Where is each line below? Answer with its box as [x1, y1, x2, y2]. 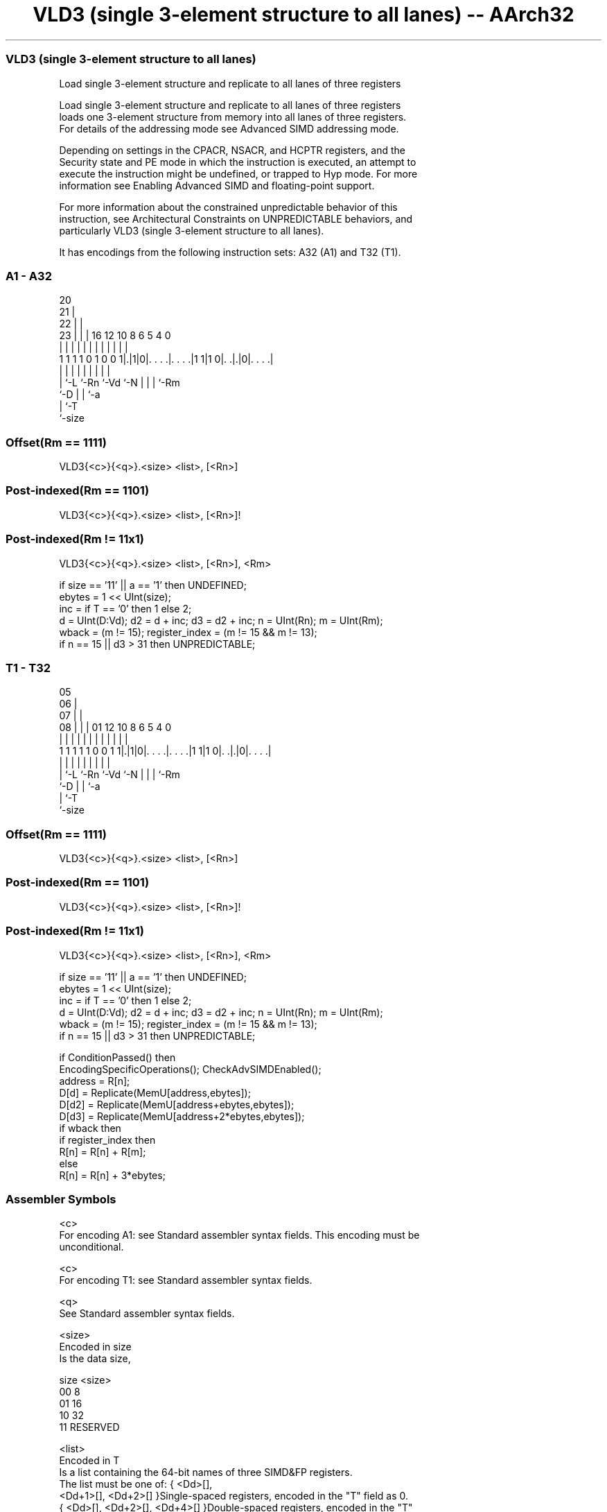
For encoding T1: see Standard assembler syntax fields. [59, 1274, 313, 1287]
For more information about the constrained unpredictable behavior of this [59, 200, 398, 213]
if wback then [59, 1122, 121, 1134]
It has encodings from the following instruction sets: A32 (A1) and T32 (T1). [59, 246, 401, 258]
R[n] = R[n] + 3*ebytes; [59, 1169, 166, 1181]
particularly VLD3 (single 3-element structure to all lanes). [59, 224, 324, 237]
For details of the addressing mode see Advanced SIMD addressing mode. [59, 122, 399, 135]
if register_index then [59, 1133, 156, 1146]
